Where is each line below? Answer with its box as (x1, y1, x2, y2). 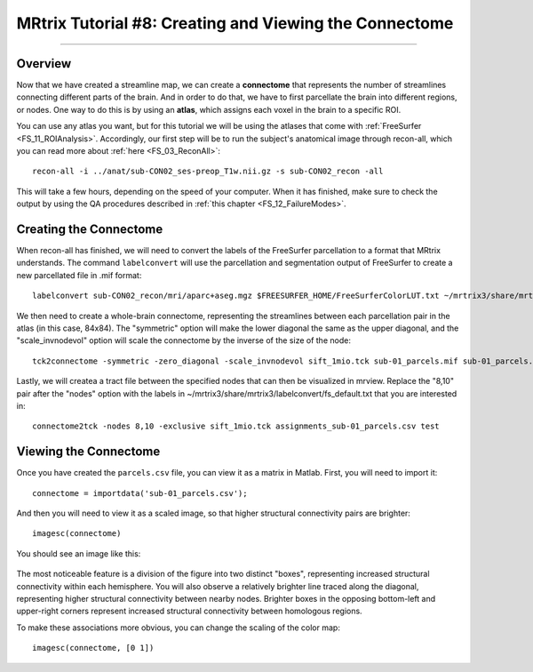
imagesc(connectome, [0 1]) (32, 643, 155, 653)
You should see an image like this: (16, 548, 141, 559)
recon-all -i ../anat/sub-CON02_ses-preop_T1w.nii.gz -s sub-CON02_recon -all (32, 166, 384, 177)
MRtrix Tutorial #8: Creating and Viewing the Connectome (16, 13, 454, 33)
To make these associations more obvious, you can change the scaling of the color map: (16, 622, 341, 633)
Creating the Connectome (16, 222, 163, 236)
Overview (16, 56, 72, 71)
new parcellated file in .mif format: (16, 269, 142, 280)
